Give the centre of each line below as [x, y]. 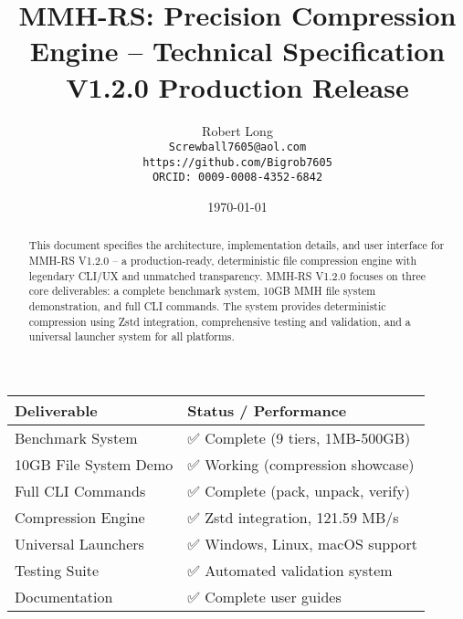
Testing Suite [57, 571]
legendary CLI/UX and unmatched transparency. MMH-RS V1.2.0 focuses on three [227, 275]
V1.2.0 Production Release [237, 86]
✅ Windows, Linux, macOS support [303, 544]
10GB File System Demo [94, 465]
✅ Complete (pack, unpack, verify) [299, 491]
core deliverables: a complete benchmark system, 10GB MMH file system [202, 291]
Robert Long [237, 130]
